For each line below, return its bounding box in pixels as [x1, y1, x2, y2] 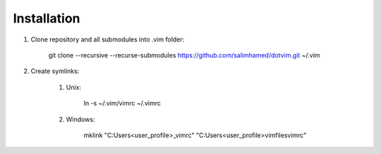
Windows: [66, 115, 95, 123]
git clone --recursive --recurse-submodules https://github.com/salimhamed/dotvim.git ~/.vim [48, 51, 320, 59]
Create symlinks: [30, 67, 80, 75]
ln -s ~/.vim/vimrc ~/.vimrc [83, 99, 162, 108]
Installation [13, 11, 80, 26]
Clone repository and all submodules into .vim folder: [30, 35, 185, 44]
